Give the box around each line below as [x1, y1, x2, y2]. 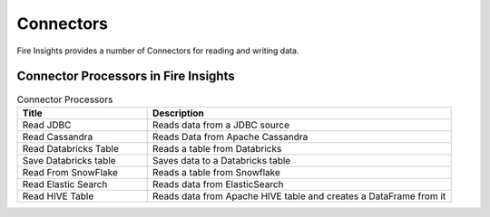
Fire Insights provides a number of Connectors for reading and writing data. [16, 45, 299, 56]
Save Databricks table [22, 154, 117, 166]
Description [152, 107, 204, 119]
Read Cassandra [22, 130, 93, 143]
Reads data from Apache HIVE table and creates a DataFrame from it [152, 190, 446, 203]
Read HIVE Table [22, 190, 94, 203]
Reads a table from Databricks [152, 142, 282, 155]
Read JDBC [22, 118, 72, 131]
